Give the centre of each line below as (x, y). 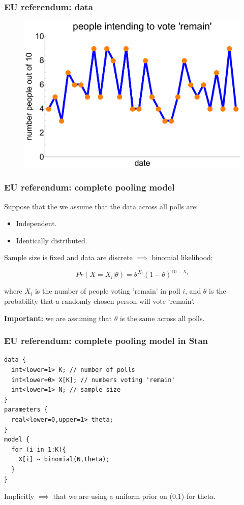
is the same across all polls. (162, 318)
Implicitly (19, 496)
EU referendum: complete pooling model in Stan (106, 341)
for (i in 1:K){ (39, 449)
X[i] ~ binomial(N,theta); (64, 460)
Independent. (36, 223)
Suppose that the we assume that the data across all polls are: (101, 206)
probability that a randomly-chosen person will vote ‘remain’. (99, 301)
